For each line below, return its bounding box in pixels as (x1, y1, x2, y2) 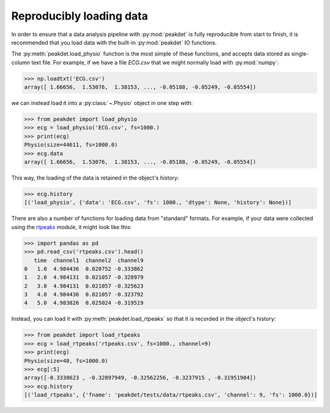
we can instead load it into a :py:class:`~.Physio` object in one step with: (11, 100, 193, 107)
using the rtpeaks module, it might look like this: (11, 223, 132, 230)
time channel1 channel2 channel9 (34, 257, 144, 264)
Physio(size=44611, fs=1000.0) (24, 141, 119, 148)
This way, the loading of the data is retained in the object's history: (11, 174, 180, 181)
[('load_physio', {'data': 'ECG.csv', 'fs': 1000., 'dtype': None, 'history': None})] (24, 199, 292, 206)
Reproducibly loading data (11, 9, 148, 23)
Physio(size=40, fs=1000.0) (24, 357, 108, 364)
